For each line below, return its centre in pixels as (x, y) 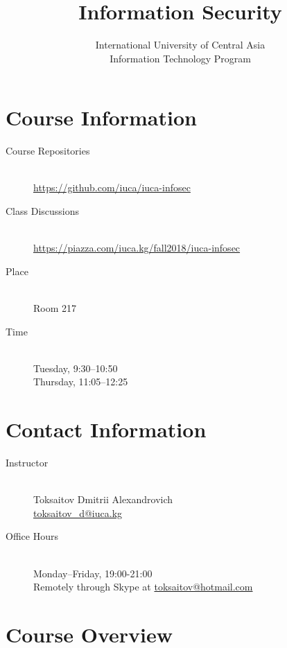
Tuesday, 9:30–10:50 (76, 368)
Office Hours (32, 536)
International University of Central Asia (180, 45)
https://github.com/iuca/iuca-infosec (112, 187)
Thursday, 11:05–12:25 (81, 382)
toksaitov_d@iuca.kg (78, 513)
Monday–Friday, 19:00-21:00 (93, 573)
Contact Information (106, 429)
